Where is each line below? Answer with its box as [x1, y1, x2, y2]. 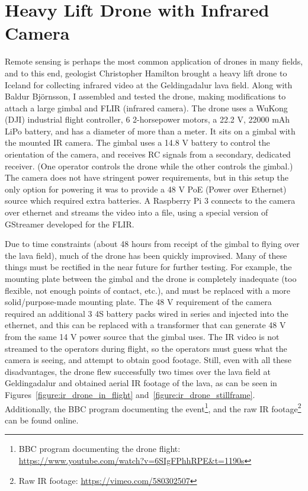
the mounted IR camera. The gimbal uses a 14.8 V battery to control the [5, 136, 270, 149]
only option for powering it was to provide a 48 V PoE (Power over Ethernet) [5, 182, 287, 195]
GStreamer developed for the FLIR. [5, 217, 134, 230]
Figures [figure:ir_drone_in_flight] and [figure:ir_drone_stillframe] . [5, 388, 255, 400]
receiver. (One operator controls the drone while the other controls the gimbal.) [5, 159, 293, 172]
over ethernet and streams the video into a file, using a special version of [5, 206, 268, 219]
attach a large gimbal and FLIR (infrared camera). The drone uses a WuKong [5, 101, 288, 114]
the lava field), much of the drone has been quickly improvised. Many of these [5, 249, 287, 261]
